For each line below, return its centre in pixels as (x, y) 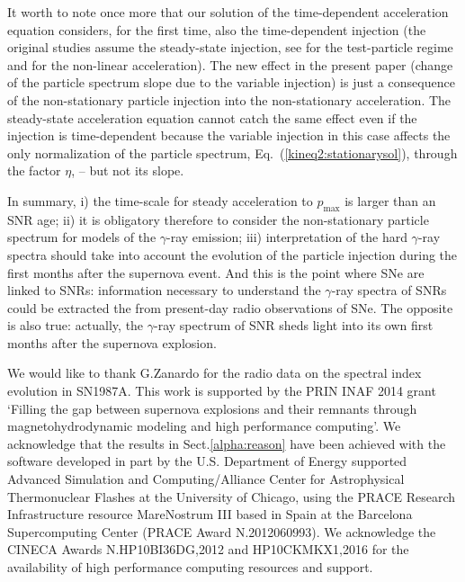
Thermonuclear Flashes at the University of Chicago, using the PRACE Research (232, 496)
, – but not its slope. (128, 170)
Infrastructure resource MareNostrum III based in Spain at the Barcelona (210, 514)
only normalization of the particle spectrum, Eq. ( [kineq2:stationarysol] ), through (232, 152)
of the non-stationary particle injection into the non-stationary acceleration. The (229, 99)
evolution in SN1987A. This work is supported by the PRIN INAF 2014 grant (222, 391)
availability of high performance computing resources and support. (190, 567)
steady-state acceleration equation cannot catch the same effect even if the (212, 117)
